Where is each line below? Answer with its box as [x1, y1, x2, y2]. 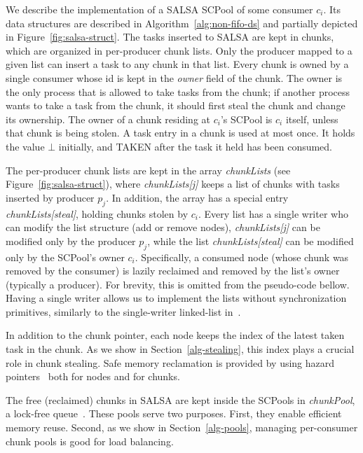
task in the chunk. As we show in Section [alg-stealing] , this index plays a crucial [6, 342, 355, 356]
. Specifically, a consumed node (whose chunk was [135, 249, 349, 264]
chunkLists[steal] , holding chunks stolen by [6, 206, 189, 221]
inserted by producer [6, 190, 95, 204]
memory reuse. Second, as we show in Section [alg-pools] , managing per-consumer [6, 420, 358, 435]
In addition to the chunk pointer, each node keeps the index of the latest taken [6, 328, 345, 342]
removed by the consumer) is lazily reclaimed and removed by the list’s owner [6, 263, 340, 278]
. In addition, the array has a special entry [106, 190, 289, 204]
